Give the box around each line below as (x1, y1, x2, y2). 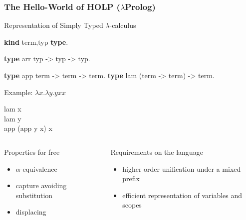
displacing (15, 207, 46, 217)
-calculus (109, 20, 136, 30)
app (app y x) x (4, 123, 52, 133)
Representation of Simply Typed (4, 20, 103, 30)
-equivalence (20, 163, 57, 174)
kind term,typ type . (4, 36, 68, 47)
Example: (4, 87, 33, 97)
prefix (122, 173, 140, 184)
